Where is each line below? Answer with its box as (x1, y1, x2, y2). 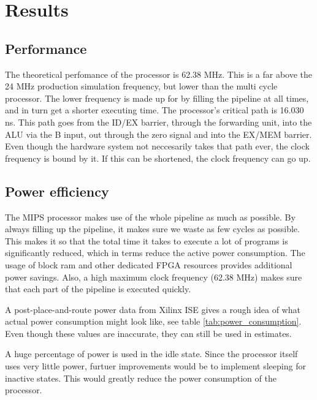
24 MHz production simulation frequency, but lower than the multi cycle (5, 80, 278, 92)
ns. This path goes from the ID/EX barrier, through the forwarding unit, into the (5, 115, 312, 128)
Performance (5, 39, 87, 58)
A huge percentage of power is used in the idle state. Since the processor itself (5, 347, 298, 360)
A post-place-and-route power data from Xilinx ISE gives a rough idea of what (5, 303, 300, 315)
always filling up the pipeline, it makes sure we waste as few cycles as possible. (5, 222, 300, 235)
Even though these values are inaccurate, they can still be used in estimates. (5, 326, 292, 339)
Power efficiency (5, 181, 109, 200)
